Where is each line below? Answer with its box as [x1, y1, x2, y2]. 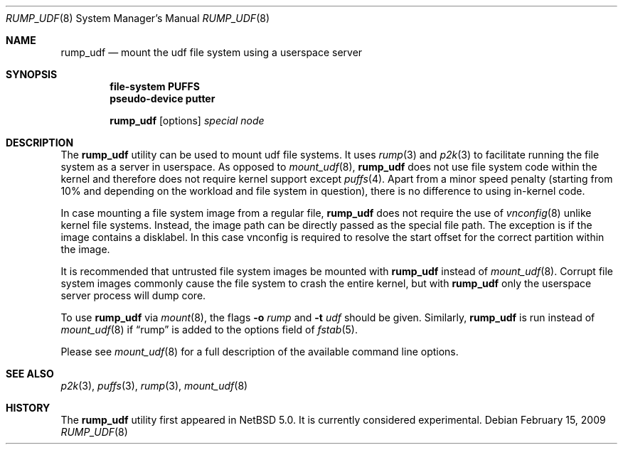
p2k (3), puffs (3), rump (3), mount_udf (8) [60, 380, 248, 392]
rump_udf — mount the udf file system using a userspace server [60, 46, 363, 58]
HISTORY [6, 402, 50, 414]
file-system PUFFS [110, 80, 200, 92]
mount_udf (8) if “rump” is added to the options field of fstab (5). [60, 323, 358, 336]
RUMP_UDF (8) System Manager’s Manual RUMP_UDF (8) [6, 12, 270, 24]
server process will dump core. [60, 289, 206, 301]
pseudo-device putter [110, 92, 215, 105]
